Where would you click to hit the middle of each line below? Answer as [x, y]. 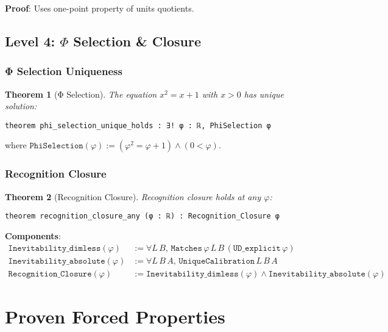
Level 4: [30, 41]
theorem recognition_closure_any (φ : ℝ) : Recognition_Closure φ [143, 216]
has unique [264, 94]
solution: [21, 106]
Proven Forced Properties [115, 316]
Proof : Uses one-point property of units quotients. [100, 8]
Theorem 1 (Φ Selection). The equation [81, 94]
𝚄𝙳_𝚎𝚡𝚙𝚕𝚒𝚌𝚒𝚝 [257, 248]
